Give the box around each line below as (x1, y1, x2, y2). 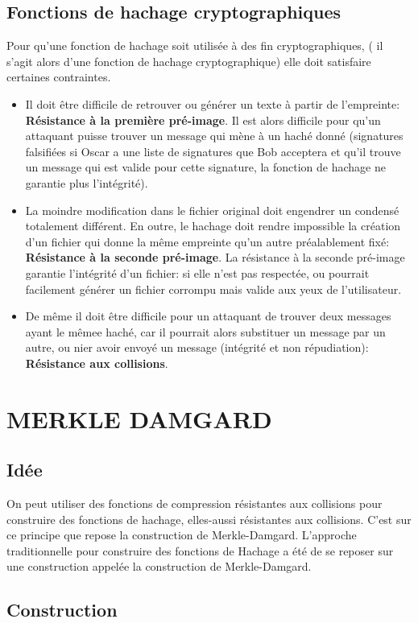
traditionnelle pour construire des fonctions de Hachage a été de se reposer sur (6, 542, 394, 559)
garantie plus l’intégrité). (25, 174, 148, 191)
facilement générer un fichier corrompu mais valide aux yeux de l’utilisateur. (25, 280, 402, 297)
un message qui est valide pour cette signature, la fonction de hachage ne (25, 159, 386, 175)
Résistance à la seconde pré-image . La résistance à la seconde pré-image (25, 249, 405, 266)
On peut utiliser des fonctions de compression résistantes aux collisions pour (6, 495, 383, 512)
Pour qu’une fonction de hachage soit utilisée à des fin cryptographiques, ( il (6, 37, 383, 54)
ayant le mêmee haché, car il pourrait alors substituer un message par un (25, 323, 386, 340)
